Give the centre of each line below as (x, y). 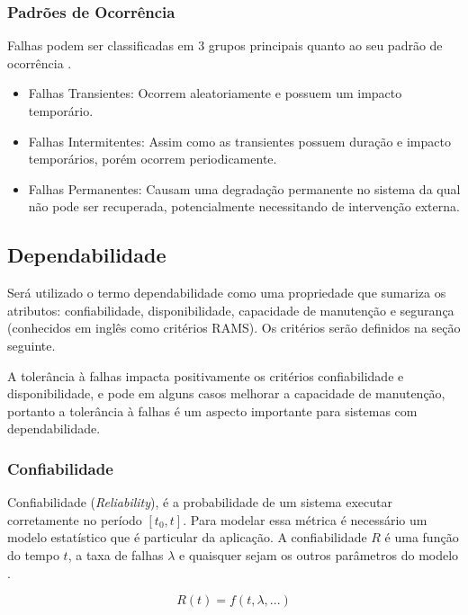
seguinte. (31, 345)
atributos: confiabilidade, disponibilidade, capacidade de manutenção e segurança (231, 310)
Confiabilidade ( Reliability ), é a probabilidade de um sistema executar (200, 502)
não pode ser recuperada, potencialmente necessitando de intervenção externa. (244, 206)
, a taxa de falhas (116, 554)
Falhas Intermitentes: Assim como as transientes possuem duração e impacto (239, 141)
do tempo (33, 554)
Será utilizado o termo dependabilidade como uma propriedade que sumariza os (227, 293)
